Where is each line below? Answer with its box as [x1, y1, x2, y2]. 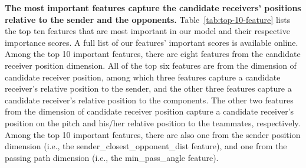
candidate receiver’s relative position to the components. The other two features [5, 93, 294, 106]
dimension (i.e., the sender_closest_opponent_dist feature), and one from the [5, 140, 287, 152]
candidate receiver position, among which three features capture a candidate [5, 70, 281, 83]
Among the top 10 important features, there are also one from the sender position [5, 128, 301, 140]
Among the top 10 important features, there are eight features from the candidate [5, 48, 301, 60]
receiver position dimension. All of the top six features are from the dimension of [5, 59, 297, 71]
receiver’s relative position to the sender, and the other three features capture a [5, 82, 292, 95]
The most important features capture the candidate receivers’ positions [5, 2, 301, 14]
